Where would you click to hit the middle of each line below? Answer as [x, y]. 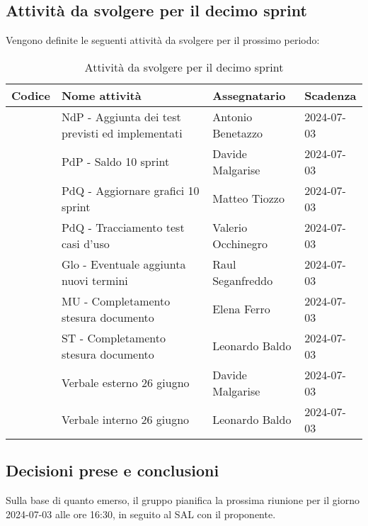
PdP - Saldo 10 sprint [115, 162]
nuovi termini [94, 280]
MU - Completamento [116, 301]
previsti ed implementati [122, 133]
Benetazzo [238, 133]
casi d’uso [85, 243]
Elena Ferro [241, 309]
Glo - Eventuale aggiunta [123, 264]
